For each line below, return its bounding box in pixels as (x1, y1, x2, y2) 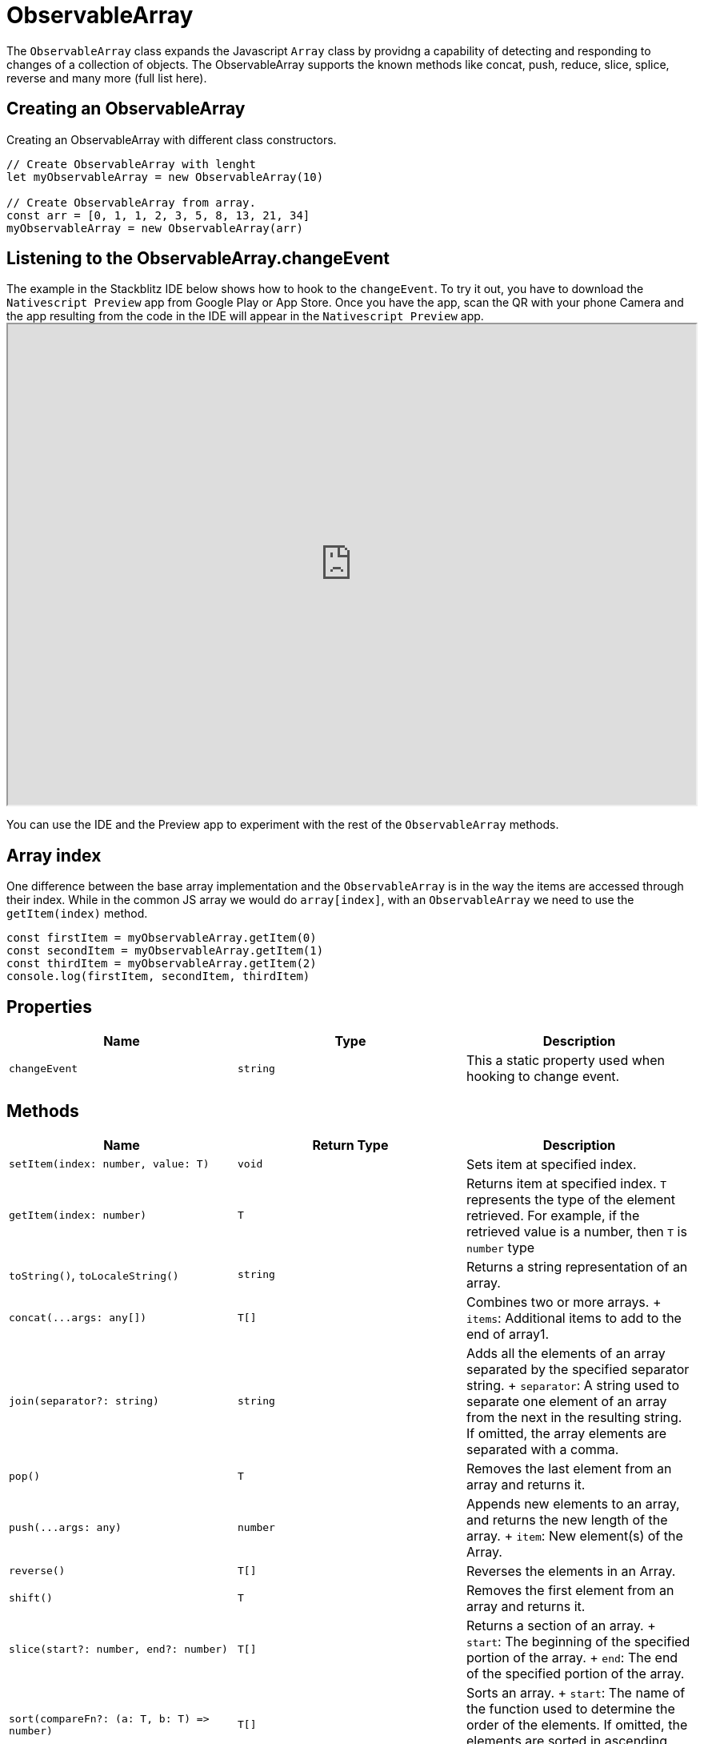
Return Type (312, 1136, 389, 1153)
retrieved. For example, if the (466, 1207, 640, 1224)
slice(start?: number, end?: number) (9, 1643, 228, 1656)
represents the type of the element (466, 1191, 675, 1208)
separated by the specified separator (466, 1360, 690, 1377)
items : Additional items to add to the (466, 1309, 682, 1326)
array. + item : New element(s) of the (466, 1527, 683, 1544)
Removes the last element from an (466, 1460, 672, 1477)
